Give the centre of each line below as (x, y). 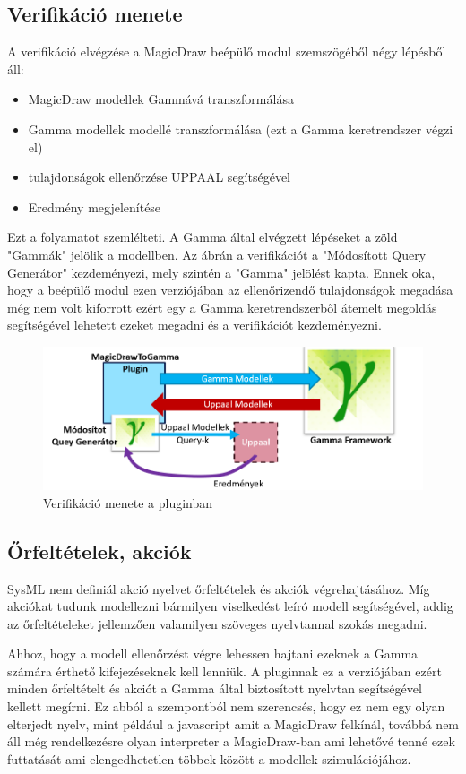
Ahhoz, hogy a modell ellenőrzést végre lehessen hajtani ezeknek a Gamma (213, 654)
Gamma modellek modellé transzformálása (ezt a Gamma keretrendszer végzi (241, 129)
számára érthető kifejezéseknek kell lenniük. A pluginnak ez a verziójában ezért (224, 671)
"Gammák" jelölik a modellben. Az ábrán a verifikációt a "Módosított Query (217, 254)
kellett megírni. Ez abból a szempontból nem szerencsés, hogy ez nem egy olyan (226, 706)
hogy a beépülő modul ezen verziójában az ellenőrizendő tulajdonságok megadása (230, 290)
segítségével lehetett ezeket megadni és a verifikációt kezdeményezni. (194, 325)
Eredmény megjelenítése (95, 206)
